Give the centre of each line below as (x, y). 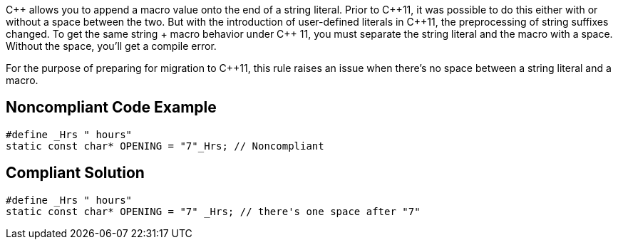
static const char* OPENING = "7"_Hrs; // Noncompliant (165, 146)
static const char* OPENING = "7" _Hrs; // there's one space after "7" (213, 211)
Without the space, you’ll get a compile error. (111, 46)
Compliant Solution (75, 173)
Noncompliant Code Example (111, 108)
